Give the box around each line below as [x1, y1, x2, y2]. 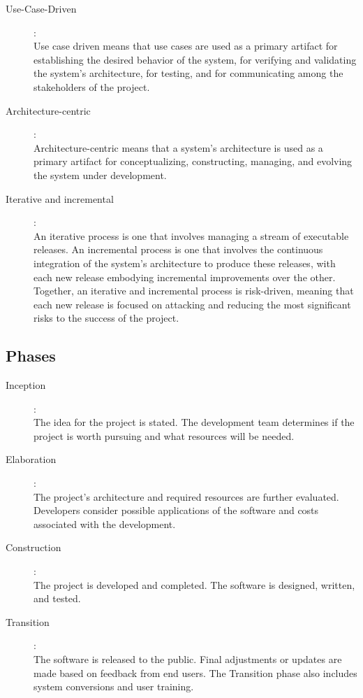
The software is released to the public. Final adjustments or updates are [34, 651, 342, 666]
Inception [6, 378, 46, 392]
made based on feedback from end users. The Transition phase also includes [34, 665, 357, 680]
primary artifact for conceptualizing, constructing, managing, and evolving [34, 154, 353, 169]
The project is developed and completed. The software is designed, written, [34, 577, 355, 592]
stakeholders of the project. [34, 79, 150, 94]
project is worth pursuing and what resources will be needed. [34, 428, 295, 443]
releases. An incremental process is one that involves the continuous [34, 242, 323, 257]
